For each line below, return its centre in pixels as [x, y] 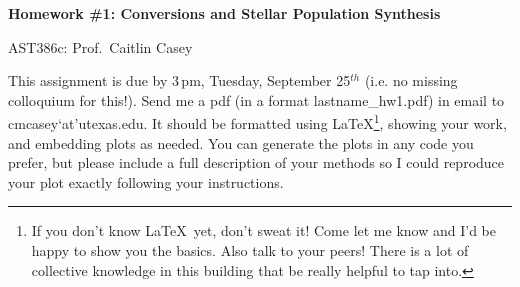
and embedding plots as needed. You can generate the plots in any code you [241, 142]
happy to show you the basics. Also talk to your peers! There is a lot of [250, 250]
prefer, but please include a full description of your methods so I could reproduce [256, 162]
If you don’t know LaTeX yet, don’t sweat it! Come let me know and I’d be [263, 230]
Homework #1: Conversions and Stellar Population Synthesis [224, 13]
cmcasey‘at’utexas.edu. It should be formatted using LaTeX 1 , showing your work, [257, 122]
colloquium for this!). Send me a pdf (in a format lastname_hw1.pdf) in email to [256, 99]
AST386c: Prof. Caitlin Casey [100, 46]
